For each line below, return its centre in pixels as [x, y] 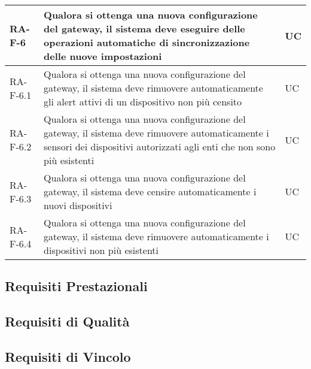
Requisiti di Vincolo [68, 356]
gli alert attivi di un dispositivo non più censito [143, 102]
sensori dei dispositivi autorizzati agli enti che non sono [160, 146]
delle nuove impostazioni [103, 56]
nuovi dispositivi [78, 205]
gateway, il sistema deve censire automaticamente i [150, 191]
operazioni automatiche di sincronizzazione [147, 42]
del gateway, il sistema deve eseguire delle [144, 28]
